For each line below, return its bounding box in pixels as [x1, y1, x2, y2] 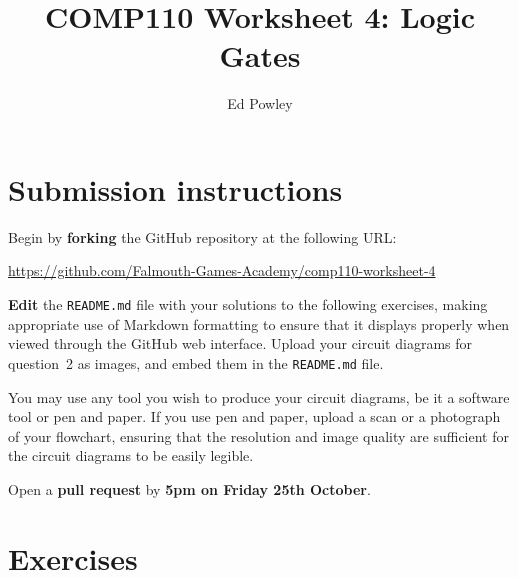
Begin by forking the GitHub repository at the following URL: [8, 226, 397, 247]
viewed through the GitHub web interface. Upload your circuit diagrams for [8, 333, 473, 354]
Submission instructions [8, 168, 343, 209]
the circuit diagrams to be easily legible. [8, 445, 254, 466]
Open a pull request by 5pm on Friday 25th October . [8, 478, 371, 499]
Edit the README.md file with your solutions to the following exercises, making [8, 294, 488, 315]
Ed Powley [227, 93, 293, 114]
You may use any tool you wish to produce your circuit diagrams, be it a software [8, 386, 510, 407]
